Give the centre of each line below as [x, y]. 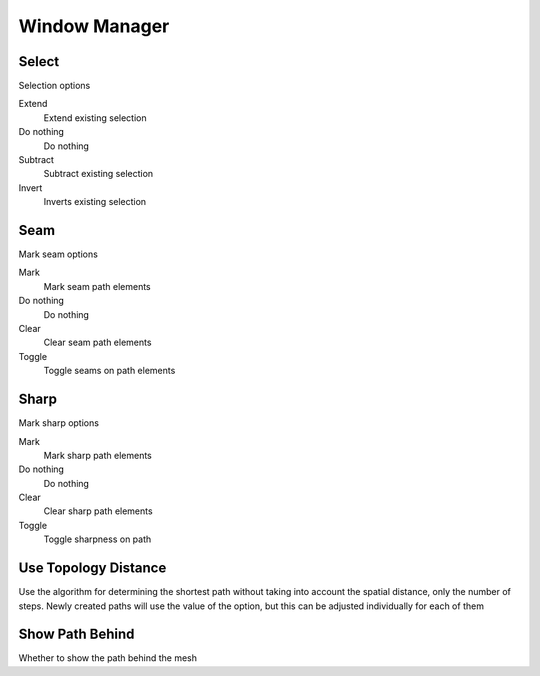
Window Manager [94, 26]
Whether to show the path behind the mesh [108, 658]
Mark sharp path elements [97, 455]
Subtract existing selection [98, 174]
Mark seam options [58, 254]
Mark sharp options [59, 423]
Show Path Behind [76, 634]
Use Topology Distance [92, 568]
